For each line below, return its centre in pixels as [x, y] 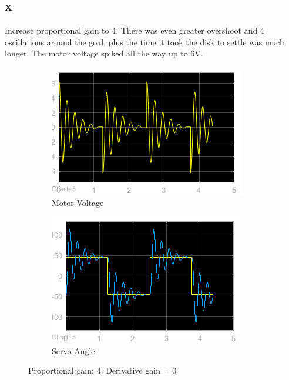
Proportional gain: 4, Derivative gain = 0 [103, 370]
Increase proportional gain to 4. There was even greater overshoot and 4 [135, 30]
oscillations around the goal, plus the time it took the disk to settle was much [144, 41]
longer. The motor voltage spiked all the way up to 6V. [104, 53]
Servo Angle [73, 350]
